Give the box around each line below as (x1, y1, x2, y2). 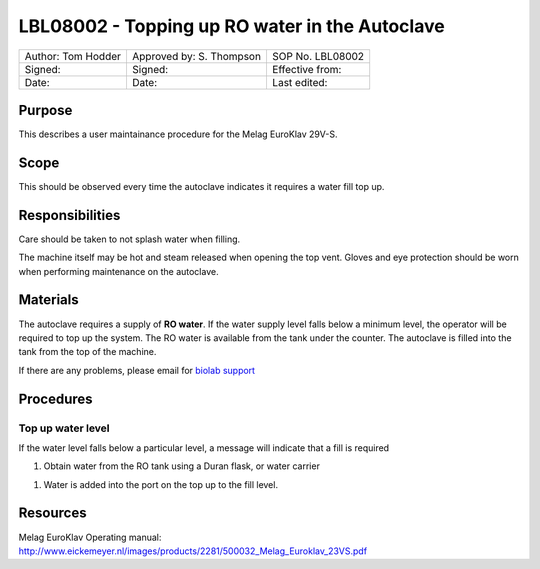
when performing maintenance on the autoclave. (18, 265, 219, 277)
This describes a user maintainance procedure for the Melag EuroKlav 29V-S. (18, 128, 338, 140)
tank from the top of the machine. (18, 346, 157, 358)
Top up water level (18, 421, 110, 435)
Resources (18, 505, 87, 522)
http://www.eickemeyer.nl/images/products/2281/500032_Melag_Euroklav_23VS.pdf (18, 545, 368, 557)
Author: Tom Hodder (24, 49, 122, 63)
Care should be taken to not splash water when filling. (18, 233, 241, 245)
